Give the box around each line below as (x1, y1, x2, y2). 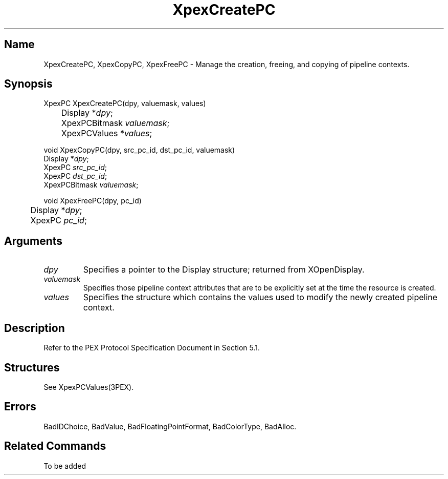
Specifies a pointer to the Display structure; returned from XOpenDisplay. (83, 264, 365, 275)
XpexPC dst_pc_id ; (43, 172, 107, 181)
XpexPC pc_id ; (30, 215, 87, 226)
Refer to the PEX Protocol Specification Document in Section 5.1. (43, 343, 260, 352)
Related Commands (4, 440, 106, 453)
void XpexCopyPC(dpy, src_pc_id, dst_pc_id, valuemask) (43, 145, 235, 155)
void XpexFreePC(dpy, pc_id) (43, 196, 142, 205)
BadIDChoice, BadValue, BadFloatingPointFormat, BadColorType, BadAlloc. (43, 422, 297, 431)
